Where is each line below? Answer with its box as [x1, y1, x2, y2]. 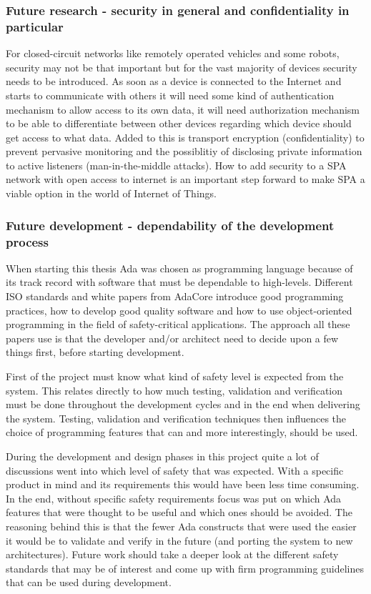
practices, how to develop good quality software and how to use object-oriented [6, 302, 352, 317]
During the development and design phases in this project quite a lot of [6, 448, 319, 463]
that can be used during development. [6, 575, 172, 590]
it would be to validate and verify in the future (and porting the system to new [6, 533, 353, 548]
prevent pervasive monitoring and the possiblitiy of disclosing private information [6, 144, 362, 159]
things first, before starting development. [6, 345, 184, 360]
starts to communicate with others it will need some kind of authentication [6, 87, 335, 102]
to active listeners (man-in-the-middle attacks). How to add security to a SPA [6, 157, 347, 172]
